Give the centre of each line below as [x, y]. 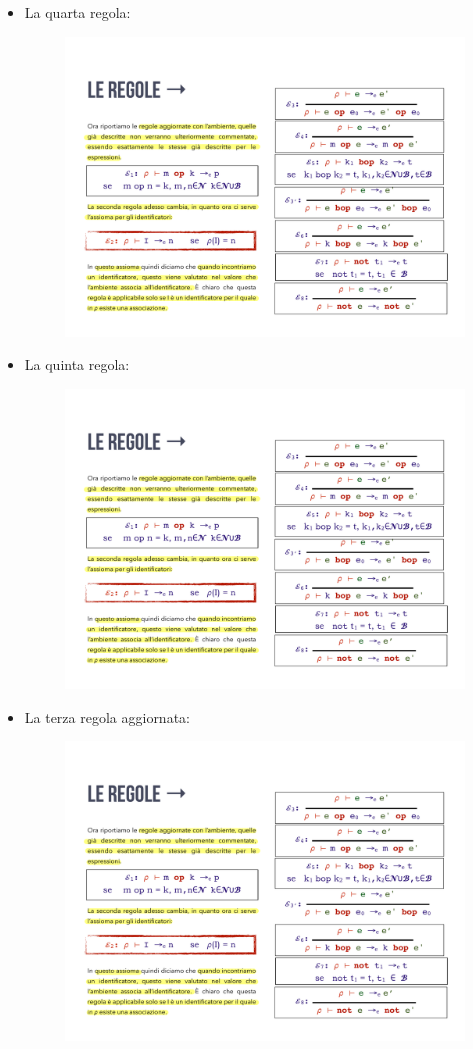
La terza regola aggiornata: [107, 716]
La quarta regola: [77, 12]
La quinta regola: [77, 364]
